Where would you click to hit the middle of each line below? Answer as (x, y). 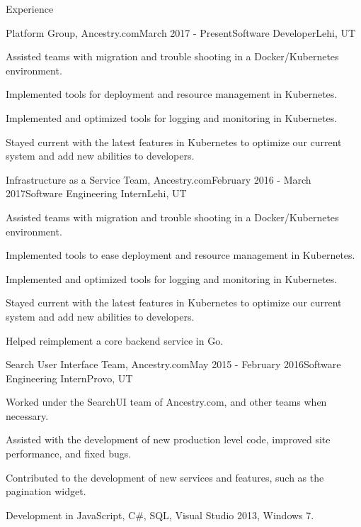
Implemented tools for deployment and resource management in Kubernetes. (172, 94)
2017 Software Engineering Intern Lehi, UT (96, 193)
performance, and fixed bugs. (69, 454)
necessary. (27, 415)
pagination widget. (46, 491)
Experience (30, 9)
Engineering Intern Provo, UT (69, 378)
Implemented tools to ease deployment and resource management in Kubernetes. (180, 255)
